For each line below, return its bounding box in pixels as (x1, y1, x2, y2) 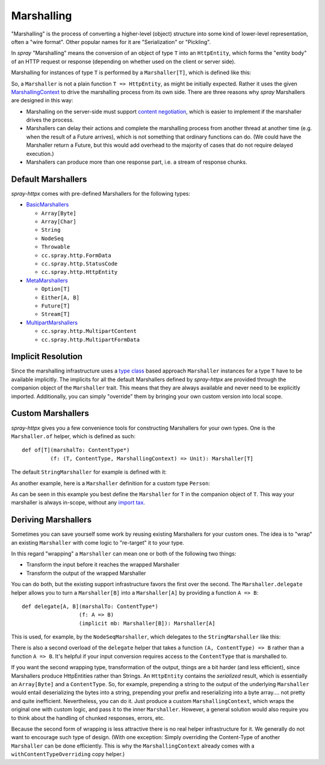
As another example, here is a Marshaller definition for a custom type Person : (11, 479, 211, 487)
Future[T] (41, 303, 70, 309)
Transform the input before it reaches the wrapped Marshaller (26, 561, 180, 568)
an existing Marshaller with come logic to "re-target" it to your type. (11, 539, 185, 546)
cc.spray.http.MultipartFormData (41, 336, 140, 343)
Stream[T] (41, 311, 70, 318)
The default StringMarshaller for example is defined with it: (11, 468, 167, 475)
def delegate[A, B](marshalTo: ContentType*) (22, 602, 159, 610)
